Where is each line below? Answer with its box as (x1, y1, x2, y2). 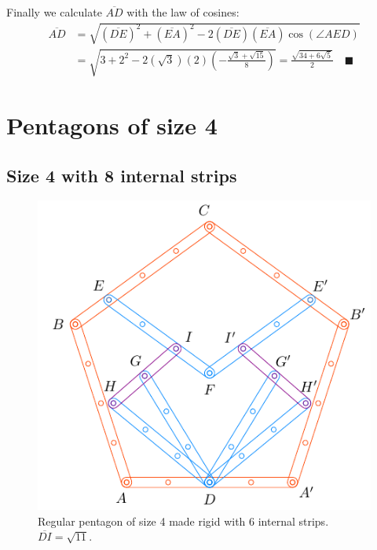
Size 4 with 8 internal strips (6, 163, 237, 187)
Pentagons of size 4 (6, 108, 218, 141)
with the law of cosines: (126, 4, 240, 20)
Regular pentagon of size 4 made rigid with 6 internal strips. (38, 512, 329, 529)
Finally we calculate (6, 4, 102, 20)
